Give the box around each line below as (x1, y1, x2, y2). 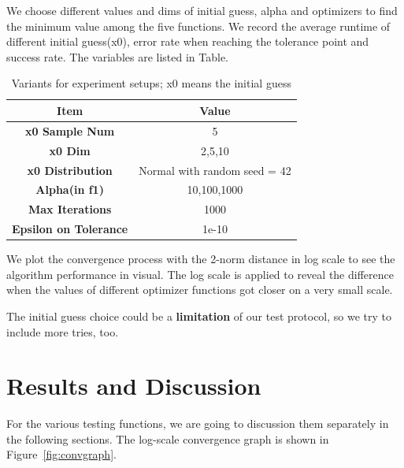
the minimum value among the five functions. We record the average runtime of (6, 17, 391, 34)
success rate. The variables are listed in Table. (6, 48, 229, 65)
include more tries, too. (6, 323, 119, 340)
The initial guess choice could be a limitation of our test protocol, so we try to (6, 307, 392, 324)
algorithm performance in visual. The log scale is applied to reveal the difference (6, 266, 394, 282)
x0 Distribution (27, 162, 113, 178)
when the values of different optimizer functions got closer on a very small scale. (6, 281, 393, 298)
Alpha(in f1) (35, 181, 104, 198)
